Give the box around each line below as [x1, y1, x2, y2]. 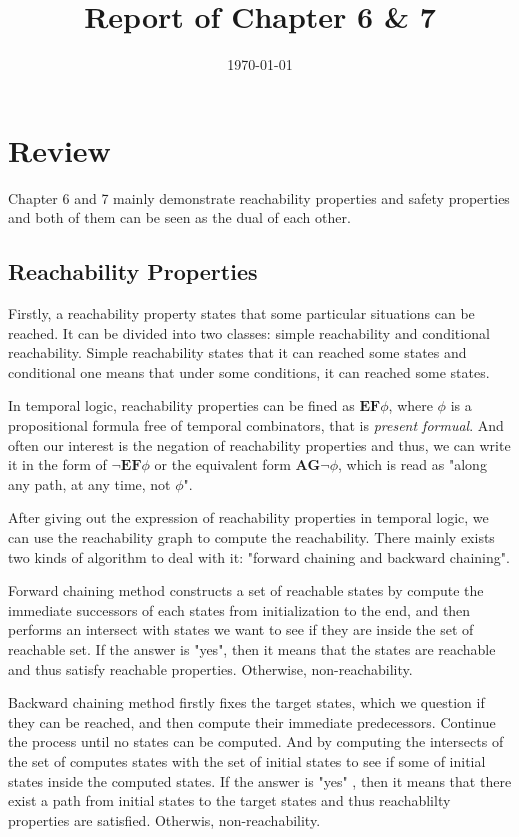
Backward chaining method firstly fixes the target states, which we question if [8, 692, 485, 713]
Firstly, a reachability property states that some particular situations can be [8, 303, 475, 324]
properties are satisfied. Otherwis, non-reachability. [8, 809, 321, 830]
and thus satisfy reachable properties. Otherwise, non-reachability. [8, 658, 413, 679]
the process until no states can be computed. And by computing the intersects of [8, 731, 504, 752]
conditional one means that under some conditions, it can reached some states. [8, 361, 490, 382]
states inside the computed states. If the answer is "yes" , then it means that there [8, 770, 512, 791]
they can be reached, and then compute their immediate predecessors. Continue [8, 711, 496, 732]
